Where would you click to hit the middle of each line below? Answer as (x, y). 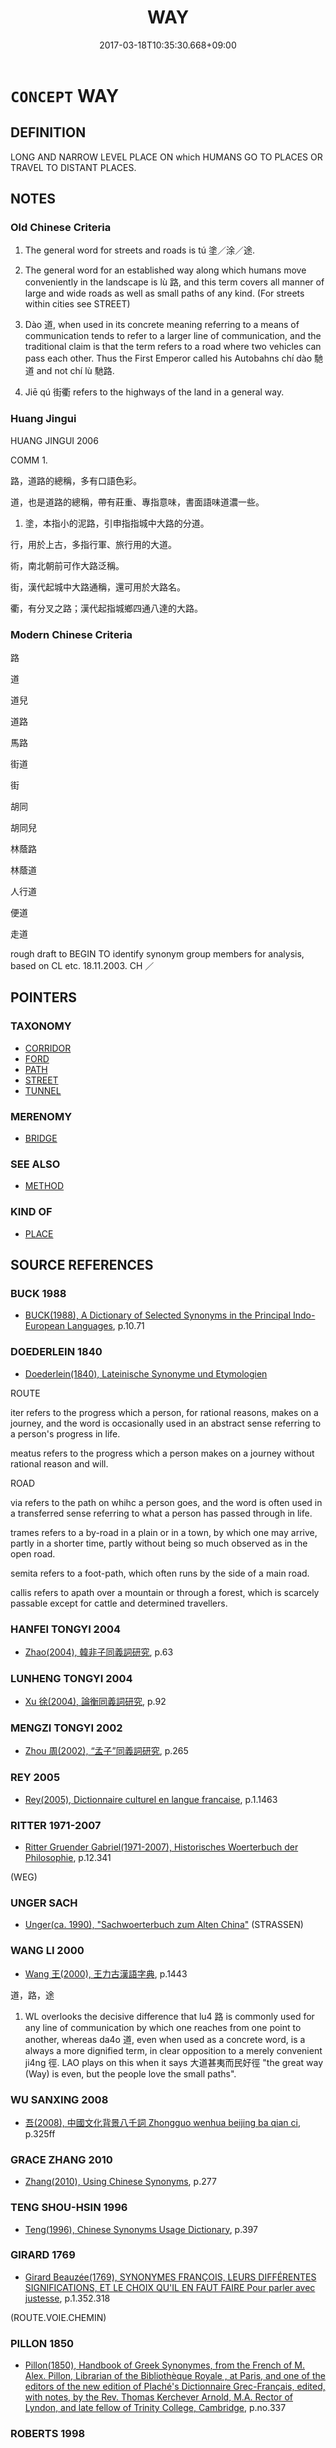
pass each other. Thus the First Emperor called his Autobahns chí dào (168, 358)
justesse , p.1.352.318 (67, 2298)
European (44, 1326)
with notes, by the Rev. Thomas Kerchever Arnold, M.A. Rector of (159, 2397)
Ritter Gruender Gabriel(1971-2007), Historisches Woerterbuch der (161, 1847)
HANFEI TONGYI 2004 (66, 1629)
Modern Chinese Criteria (71, 634)
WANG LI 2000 (47, 1951)
